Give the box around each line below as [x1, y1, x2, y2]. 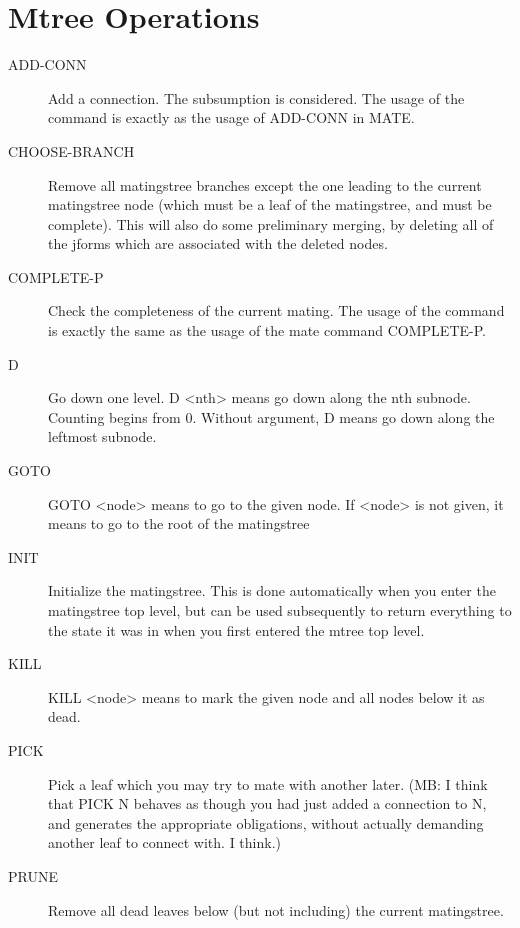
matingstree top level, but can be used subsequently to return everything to [48, 600, 512, 620]
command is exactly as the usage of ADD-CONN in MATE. [48, 107, 415, 128]
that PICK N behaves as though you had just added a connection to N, [48, 793, 487, 814]
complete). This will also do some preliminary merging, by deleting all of [48, 213, 494, 234]
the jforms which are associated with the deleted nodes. [48, 233, 388, 254]
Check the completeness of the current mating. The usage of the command [48, 300, 505, 321]
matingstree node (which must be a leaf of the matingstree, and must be [48, 194, 492, 215]
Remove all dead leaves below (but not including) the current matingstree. [48, 899, 504, 920]
